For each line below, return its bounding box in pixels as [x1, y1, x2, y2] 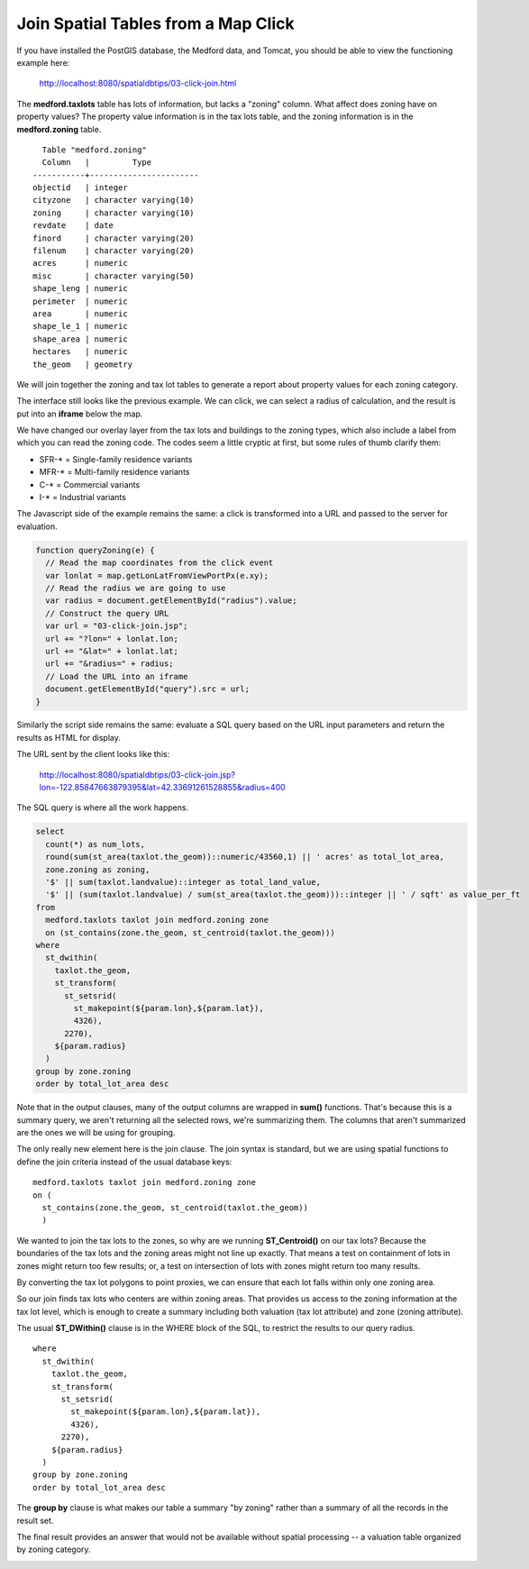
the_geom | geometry [32, 359, 133, 369]
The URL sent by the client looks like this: [16, 749, 170, 760]
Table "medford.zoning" [41, 144, 148, 155]
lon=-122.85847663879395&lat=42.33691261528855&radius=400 [39, 782, 286, 793]
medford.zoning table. [16, 123, 102, 134]
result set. [16, 1515, 54, 1526]
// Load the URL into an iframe [45, 671, 188, 681]
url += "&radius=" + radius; [45, 659, 175, 669]
